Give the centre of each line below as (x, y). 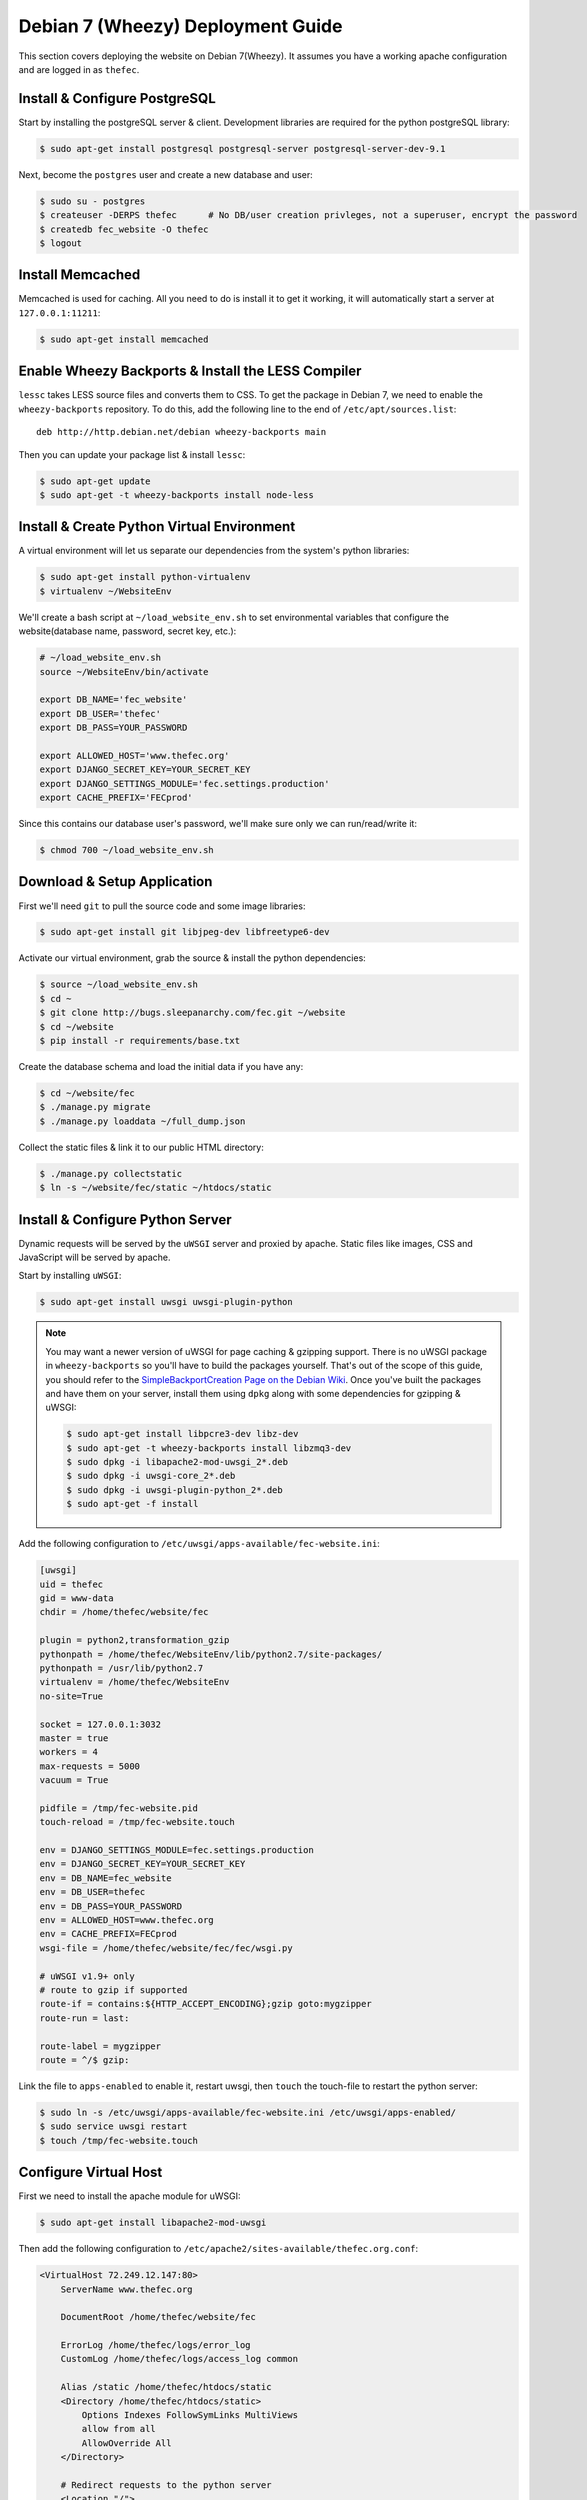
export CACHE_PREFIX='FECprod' (116, 798)
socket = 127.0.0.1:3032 (100, 1724)
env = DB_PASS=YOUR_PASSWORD (111, 1906)
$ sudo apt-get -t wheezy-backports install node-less (176, 494)
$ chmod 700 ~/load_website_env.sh (126, 850)
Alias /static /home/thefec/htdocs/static (166, 2387)
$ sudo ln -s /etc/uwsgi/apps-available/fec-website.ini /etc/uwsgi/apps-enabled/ (248, 2112)
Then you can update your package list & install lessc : (132, 454)
